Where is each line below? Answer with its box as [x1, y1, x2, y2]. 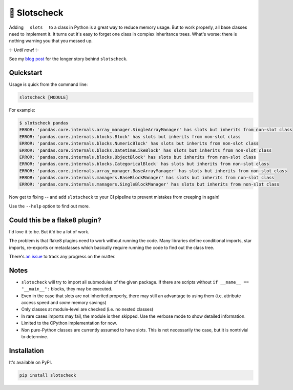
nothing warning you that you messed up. [9, 38, 93, 44]
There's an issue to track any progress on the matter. [9, 253, 116, 259]
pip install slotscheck [19, 372, 77, 378]
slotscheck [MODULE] [19, 95, 68, 100]
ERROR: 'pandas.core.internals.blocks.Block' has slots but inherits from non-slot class [19, 134, 241, 139]
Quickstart [9, 68, 42, 77]
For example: [9, 107, 36, 113]
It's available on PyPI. [9, 359, 52, 365]
